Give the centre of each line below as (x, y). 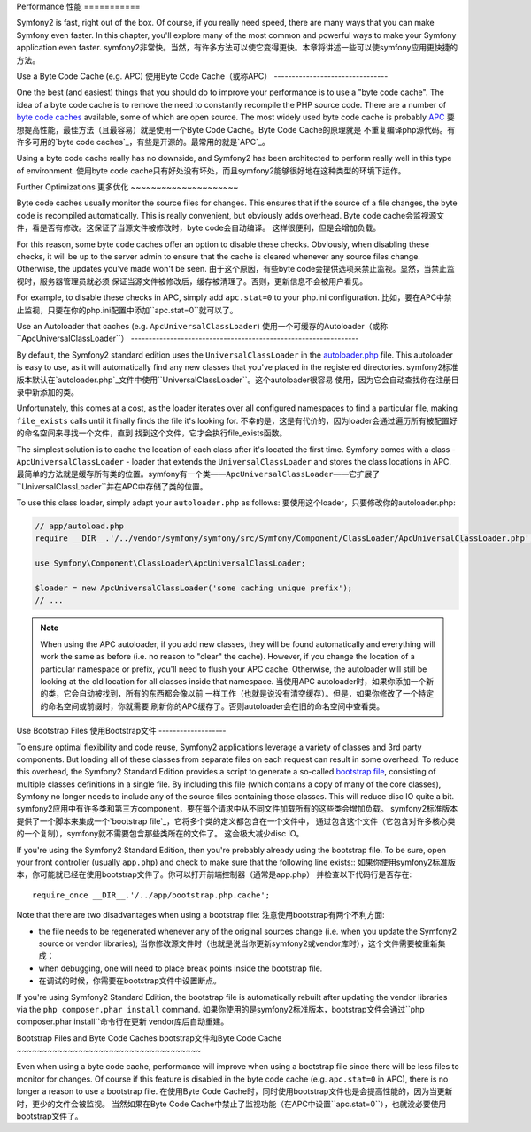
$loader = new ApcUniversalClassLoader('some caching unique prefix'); (194, 588)
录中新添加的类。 (47, 392)
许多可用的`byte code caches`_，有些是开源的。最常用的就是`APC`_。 (143, 142)
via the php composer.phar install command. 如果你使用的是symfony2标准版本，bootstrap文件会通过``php (220, 1009)
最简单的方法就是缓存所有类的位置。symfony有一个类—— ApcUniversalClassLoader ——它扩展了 (198, 474)
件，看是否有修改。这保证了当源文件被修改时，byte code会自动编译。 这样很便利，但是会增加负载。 (198, 228)
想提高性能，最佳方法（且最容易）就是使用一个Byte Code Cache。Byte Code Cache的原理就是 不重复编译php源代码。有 (236, 129)
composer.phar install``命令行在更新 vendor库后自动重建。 (123, 1021)
